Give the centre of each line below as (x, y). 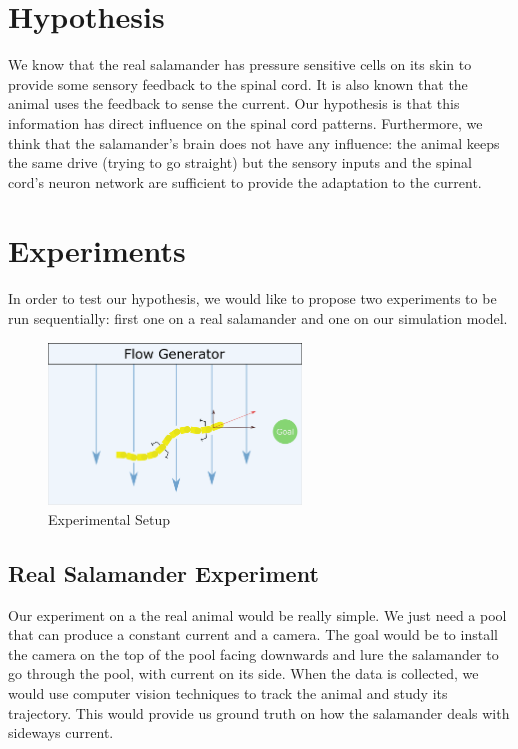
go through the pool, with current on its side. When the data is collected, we (243, 673)
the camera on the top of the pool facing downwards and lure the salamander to (253, 653)
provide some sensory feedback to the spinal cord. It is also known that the (238, 83)
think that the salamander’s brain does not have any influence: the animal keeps (254, 142)
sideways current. (61, 732)
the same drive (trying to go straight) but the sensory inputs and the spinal (240, 162)
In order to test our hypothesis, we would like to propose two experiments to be (252, 298)
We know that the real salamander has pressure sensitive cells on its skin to (240, 64)
